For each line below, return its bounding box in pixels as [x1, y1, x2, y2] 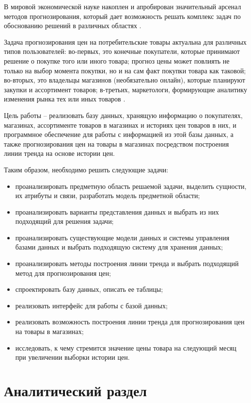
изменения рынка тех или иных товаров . [4, 94, 125, 104]
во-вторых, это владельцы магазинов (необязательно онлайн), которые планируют [4, 75, 245, 85]
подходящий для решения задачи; [15, 216, 114, 226]
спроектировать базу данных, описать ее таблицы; [15, 284, 163, 294]
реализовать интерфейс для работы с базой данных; [15, 300, 168, 310]
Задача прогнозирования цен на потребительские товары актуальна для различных [4, 36, 247, 47]
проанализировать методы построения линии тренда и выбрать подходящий [15, 258, 239, 269]
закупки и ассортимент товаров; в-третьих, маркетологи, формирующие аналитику [4, 84, 247, 94]
